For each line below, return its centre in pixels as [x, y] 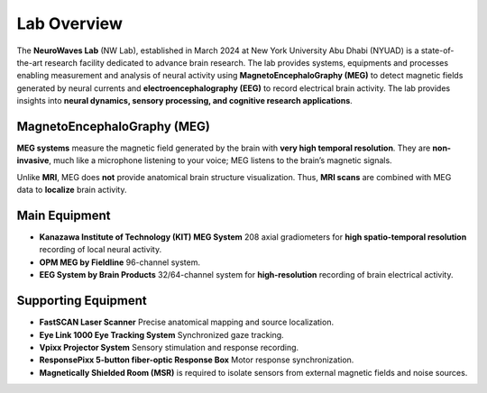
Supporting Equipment [82, 301]
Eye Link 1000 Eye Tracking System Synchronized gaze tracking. [161, 334]
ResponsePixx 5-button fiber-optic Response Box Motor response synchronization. [197, 360]
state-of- [437, 50]
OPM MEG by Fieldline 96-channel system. [119, 262]
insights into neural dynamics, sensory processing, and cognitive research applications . [185, 101]
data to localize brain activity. [72, 190]
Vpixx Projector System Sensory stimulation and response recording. [169, 347]
